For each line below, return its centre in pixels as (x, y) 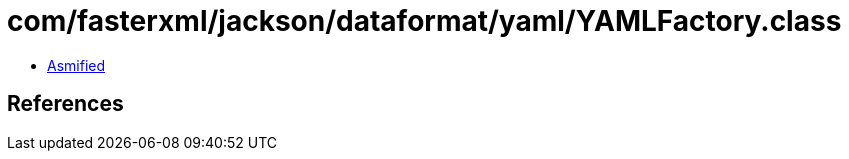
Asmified (76, 65)
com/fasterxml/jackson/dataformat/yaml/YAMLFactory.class (424, 21)
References (65, 104)
